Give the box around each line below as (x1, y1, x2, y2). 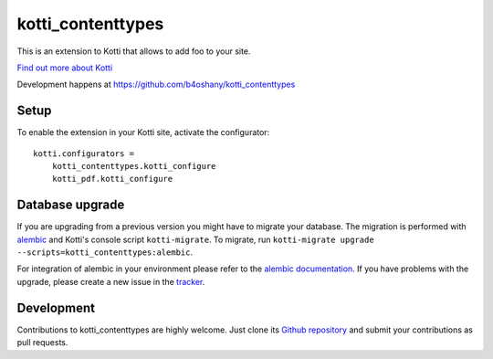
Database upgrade (16, 197, 125, 213)
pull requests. (16, 337, 68, 348)
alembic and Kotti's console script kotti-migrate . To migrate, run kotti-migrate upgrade (16, 234, 374, 245)
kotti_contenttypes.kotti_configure (51, 161, 216, 172)
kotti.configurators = (33, 148, 135, 159)
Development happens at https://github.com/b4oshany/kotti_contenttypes (16, 79, 296, 90)
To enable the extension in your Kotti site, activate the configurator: (16, 127, 270, 138)
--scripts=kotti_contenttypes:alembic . (16, 247, 194, 258)
